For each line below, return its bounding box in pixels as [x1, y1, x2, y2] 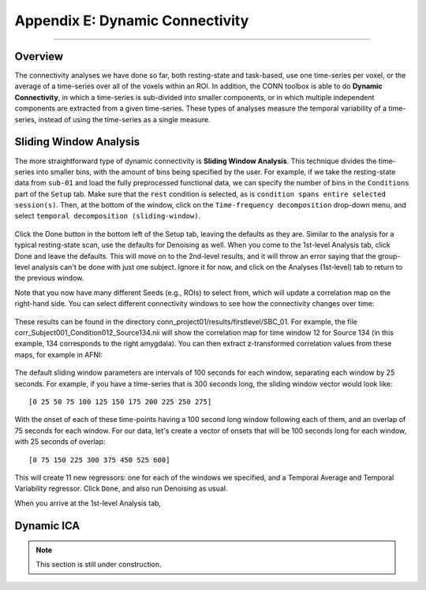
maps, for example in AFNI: [14, 349, 103, 359]
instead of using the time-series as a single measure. [38, 114, 211, 124]
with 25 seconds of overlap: [14, 437, 106, 446]
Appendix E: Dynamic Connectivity [14, 12, 249, 29]
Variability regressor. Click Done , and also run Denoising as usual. [14, 484, 228, 493]
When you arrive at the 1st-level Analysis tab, [14, 498, 162, 508]
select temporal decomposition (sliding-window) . [14, 211, 201, 221]
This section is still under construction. [35, 560, 162, 569]
